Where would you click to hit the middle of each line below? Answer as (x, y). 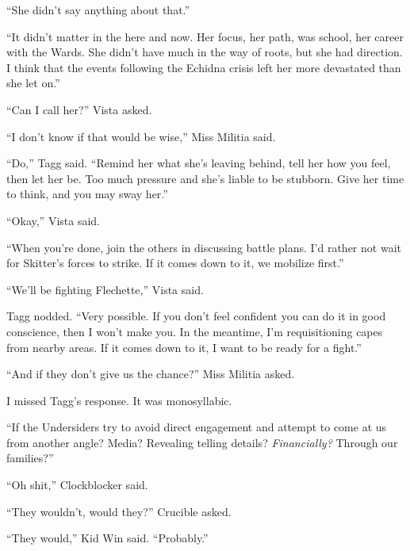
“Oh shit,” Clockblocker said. (77, 485)
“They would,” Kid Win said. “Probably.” (107, 538)
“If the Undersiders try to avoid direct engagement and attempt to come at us (197, 427)
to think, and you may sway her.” (87, 194)
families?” (30, 458)
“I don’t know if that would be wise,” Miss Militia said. (141, 136)
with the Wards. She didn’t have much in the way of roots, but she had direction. (205, 52)
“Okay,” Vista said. (53, 220)
